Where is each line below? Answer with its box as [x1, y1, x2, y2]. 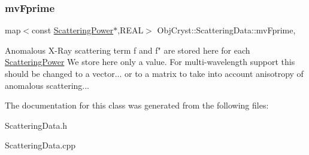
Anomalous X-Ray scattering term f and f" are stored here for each [5, 44, 250, 56]
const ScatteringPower [32, 24, 114, 36]
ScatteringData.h [5, 119, 68, 131]
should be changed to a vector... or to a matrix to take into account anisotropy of [5, 67, 304, 79]
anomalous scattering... [5, 79, 89, 91]
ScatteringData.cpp [5, 139, 76, 151]
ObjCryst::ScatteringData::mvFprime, [157, 24, 296, 36]
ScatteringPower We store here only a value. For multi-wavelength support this [5, 55, 295, 68]
